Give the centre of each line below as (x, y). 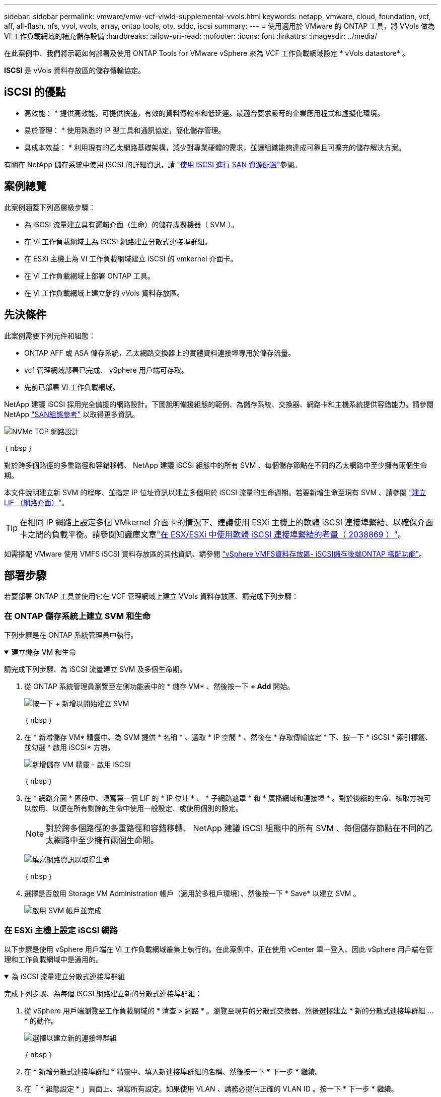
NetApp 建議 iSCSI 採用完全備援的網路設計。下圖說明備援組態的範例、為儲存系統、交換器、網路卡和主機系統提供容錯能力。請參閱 (219, 404)
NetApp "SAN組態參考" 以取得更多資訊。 (72, 414)
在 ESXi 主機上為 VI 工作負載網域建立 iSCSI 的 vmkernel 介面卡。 (131, 258)
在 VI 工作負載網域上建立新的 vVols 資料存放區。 (104, 293)
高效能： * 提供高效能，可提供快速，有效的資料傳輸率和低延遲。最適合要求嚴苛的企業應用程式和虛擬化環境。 (204, 113)
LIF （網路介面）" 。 (36, 502)
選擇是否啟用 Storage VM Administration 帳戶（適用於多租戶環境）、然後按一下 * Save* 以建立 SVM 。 (192, 894)
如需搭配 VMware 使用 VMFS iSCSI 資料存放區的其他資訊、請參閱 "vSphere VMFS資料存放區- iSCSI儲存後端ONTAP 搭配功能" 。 (215, 554)
